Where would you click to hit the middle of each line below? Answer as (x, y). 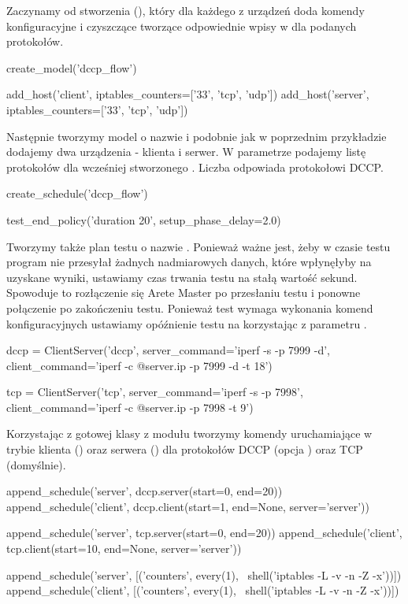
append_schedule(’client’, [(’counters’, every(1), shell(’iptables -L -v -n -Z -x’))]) (203, 590)
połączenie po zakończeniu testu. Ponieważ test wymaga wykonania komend (190, 308)
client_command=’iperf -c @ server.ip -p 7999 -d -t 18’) (139, 365)
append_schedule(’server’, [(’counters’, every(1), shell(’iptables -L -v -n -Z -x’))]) (204, 574)
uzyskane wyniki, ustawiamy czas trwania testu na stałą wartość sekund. (182, 277)
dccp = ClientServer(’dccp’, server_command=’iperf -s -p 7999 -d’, (169, 350)
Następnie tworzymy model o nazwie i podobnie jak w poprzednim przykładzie (197, 136)
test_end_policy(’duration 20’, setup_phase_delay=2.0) (144, 219)
